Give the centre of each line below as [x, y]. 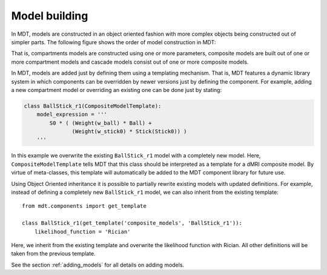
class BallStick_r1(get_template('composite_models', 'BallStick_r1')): [132, 223]
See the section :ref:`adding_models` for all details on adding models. [98, 265]
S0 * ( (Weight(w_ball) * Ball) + [101, 123]
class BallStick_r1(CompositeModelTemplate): [93, 106]
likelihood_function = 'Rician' [82, 231]
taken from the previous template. [54, 254]
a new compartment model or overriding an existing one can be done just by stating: [117, 90]
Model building [50, 16]
